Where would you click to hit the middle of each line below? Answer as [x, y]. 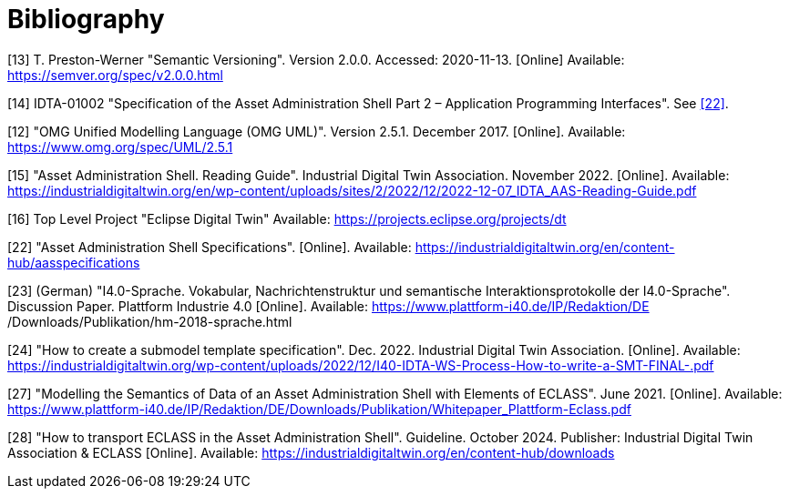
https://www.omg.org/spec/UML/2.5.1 [120, 147]
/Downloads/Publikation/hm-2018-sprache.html [150, 321]
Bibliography [86, 19]
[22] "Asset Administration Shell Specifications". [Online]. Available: [210, 247]
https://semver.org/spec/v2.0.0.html [115, 75]
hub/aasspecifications [74, 262]
